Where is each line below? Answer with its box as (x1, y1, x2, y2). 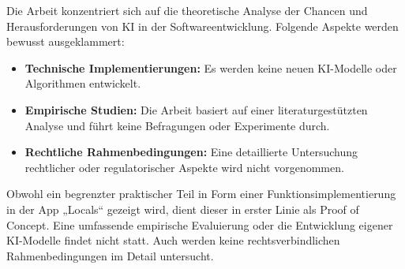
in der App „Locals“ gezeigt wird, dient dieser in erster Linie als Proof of (6, 200, 359, 217)
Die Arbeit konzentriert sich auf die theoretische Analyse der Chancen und (6, 2, 368, 18)
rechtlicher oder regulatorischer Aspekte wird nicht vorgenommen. (24, 159, 344, 175)
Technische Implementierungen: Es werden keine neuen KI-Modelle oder (24, 59, 397, 76)
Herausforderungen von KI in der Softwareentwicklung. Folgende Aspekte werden (6, 17, 399, 34)
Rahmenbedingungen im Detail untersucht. (6, 247, 214, 263)
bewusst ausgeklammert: (6, 33, 125, 50)
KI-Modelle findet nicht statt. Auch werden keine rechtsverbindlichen (6, 232, 340, 248)
